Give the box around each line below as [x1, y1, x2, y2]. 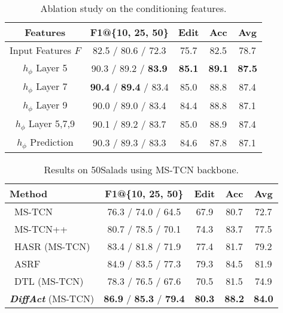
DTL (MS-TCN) [14, 273, 84, 288]
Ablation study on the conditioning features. [40, 1, 227, 15]
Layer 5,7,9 [28, 116, 75, 130]
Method [10, 186, 48, 200]
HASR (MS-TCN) [14, 239, 90, 253]
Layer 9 [36, 97, 68, 112]
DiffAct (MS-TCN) [10, 291, 95, 305]
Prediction [30, 134, 74, 149]
